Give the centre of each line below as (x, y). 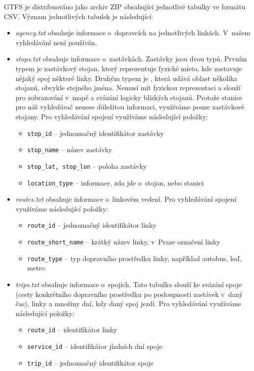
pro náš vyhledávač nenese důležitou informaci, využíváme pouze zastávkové (130, 107)
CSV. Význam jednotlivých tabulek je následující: (79, 16)
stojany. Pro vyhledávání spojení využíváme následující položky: (112, 116)
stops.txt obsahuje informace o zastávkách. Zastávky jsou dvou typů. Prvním (131, 59)
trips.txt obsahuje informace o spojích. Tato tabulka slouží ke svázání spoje (128, 284)
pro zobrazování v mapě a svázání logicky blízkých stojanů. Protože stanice (129, 97)
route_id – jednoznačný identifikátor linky (92, 225)
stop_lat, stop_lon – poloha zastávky (87, 166)
